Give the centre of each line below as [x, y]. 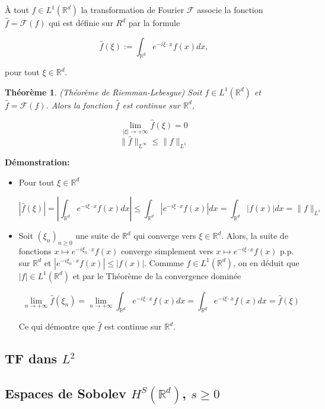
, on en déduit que [266, 262]
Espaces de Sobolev [66, 393]
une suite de [98, 236]
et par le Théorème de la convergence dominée [157, 275]
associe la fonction [230, 9]
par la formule [154, 23]
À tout [17, 9]
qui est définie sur [81, 23]
